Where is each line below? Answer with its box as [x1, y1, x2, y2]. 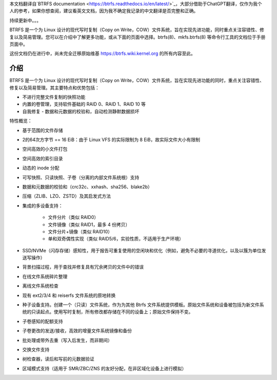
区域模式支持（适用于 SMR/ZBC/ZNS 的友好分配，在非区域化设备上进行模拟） [22, 365, 187, 371]
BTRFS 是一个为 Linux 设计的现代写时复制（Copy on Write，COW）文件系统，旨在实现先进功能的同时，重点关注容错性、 [9, 77, 264, 84]
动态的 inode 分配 [22, 165, 60, 171]
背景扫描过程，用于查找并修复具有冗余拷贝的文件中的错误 [22, 264, 144, 270]
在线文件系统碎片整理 [22, 273, 68, 279]
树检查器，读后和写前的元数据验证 [22, 356, 94, 362]
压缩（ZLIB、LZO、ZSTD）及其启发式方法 [22, 193, 111, 199]
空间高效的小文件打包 [22, 146, 68, 152]
